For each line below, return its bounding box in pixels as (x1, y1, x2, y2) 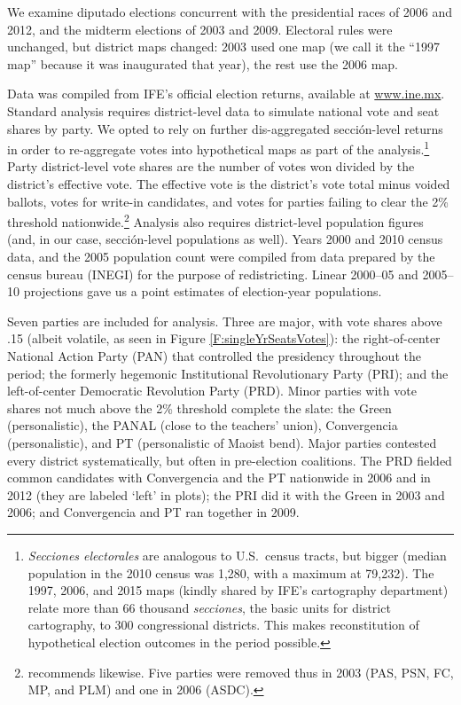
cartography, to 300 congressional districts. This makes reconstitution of (27, 615, 419, 634)
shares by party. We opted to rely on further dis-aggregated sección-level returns (7, 119, 443, 137)
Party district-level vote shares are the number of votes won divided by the (7, 157, 415, 176)
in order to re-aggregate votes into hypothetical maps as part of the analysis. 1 (7, 137, 430, 158)
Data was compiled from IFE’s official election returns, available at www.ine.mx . (7, 84, 445, 103)
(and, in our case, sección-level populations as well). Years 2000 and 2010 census (7, 230, 443, 248)
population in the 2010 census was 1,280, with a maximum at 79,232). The (27, 563, 434, 582)
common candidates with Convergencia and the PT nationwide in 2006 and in (7, 468, 431, 487)
